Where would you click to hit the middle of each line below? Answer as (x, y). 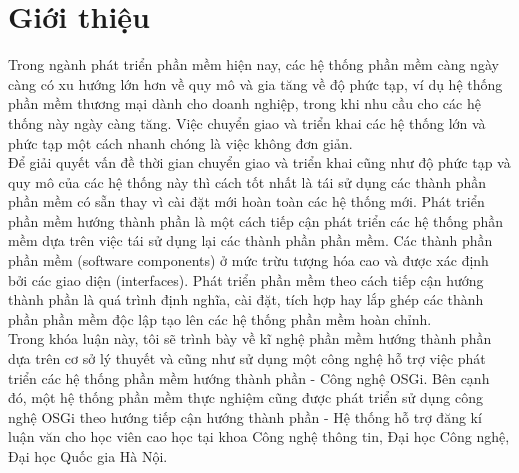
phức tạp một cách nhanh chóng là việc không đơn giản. (180, 142)
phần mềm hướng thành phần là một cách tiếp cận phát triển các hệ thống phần (256, 220)
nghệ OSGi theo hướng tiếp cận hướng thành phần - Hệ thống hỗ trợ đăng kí (245, 416)
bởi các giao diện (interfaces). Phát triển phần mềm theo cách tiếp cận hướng (246, 279)
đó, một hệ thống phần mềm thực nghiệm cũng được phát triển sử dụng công (245, 397)
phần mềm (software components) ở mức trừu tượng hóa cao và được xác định (248, 260)
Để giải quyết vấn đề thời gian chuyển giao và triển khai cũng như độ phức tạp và (259, 162)
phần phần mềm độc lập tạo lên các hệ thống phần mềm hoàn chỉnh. (220, 318)
